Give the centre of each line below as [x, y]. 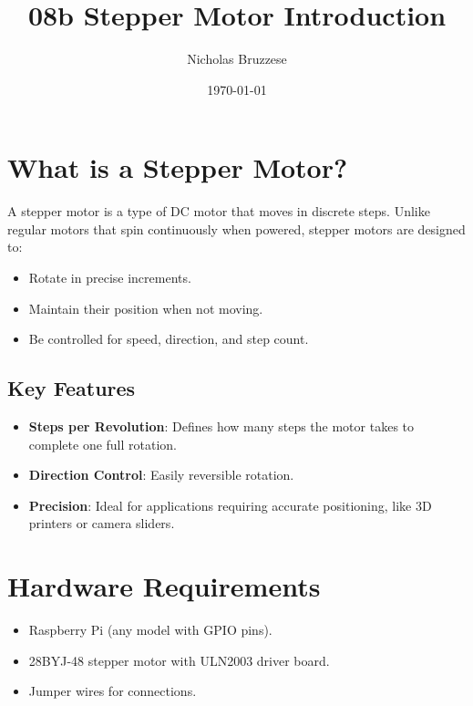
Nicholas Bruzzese [237, 59]
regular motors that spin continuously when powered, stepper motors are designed [236, 228]
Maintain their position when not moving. [146, 308]
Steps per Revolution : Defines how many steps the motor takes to [221, 426]
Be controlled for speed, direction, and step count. [169, 339]
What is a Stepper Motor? [178, 167]
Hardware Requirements [164, 586]
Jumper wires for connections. [113, 691]
